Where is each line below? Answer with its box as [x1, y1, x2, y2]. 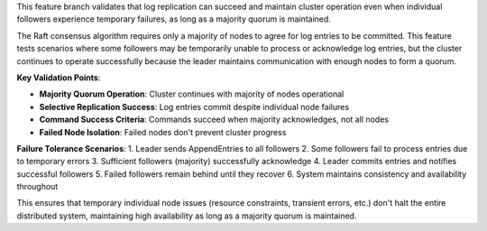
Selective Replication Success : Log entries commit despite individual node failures [39, 101, 350, 112]
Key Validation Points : [16, 72, 101, 83]
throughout [16, 181, 59, 192]
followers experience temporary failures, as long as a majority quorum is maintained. [16, 14, 331, 24]
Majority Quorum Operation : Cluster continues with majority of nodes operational [39, 88, 345, 99]
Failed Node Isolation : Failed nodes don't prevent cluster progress [39, 126, 287, 137]
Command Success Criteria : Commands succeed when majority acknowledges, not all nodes [39, 114, 390, 125]
